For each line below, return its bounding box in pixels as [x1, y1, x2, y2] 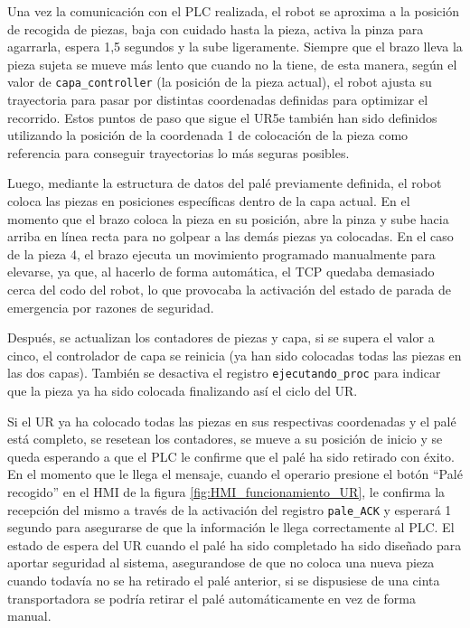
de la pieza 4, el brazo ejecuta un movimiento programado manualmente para [7, 244, 436, 263]
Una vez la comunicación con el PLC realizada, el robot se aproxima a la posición [7, 2, 459, 20]
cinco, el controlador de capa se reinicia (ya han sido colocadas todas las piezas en [7, 345, 462, 364]
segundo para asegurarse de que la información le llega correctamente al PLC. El [7, 518, 455, 537]
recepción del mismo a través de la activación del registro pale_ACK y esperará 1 [7, 500, 452, 519]
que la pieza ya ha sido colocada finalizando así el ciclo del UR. [7, 381, 358, 399]
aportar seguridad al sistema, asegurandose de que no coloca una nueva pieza [7, 553, 435, 572]
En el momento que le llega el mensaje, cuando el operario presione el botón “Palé [7, 464, 463, 483]
